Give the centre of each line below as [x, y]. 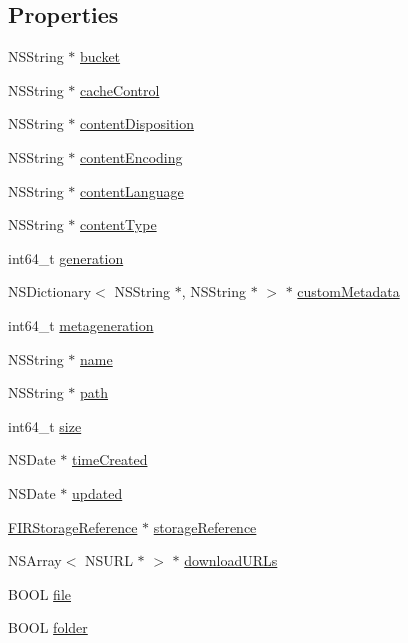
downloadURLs [231, 560]
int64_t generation [66, 257]
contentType [118, 224]
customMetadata [348, 291]
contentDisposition [137, 123]
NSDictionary [50, 291]
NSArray [35, 560]
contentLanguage [132, 190]
